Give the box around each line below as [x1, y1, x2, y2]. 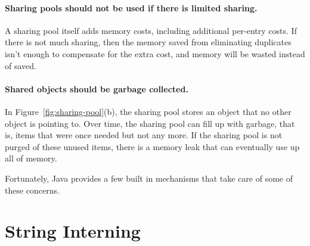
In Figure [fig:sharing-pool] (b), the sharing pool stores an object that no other [5, 105, 292, 117]
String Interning [5, 219, 141, 243]
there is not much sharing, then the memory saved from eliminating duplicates [5, 36, 292, 48]
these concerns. [5, 183, 60, 196]
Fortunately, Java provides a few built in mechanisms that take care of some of [5, 172, 293, 184]
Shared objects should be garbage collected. [5, 82, 188, 95]
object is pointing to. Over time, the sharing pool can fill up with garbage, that [5, 117, 295, 129]
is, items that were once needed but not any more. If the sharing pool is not [5, 129, 283, 141]
